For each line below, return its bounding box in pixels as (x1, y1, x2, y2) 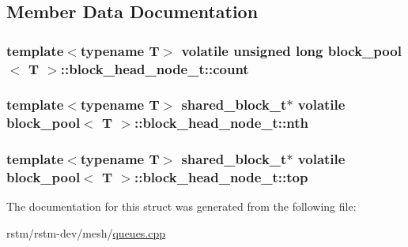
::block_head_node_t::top (134, 167, 308, 187)
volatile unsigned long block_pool (181, 40, 402, 60)
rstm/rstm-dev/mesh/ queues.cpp (6, 225, 166, 241)
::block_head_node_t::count (60, 58, 249, 78)
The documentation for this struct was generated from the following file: (6, 198, 357, 215)
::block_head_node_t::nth (134, 113, 309, 133)
